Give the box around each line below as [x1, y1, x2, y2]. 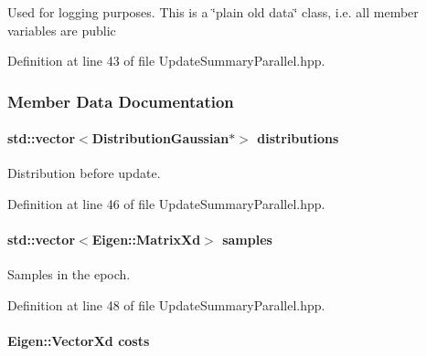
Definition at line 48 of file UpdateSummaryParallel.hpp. [7, 296, 325, 314]
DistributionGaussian [91, 129, 229, 148]
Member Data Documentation [7, 89, 234, 112]
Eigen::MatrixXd [91, 230, 201, 249]
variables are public [7, 20, 116, 39]
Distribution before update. [7, 163, 161, 183]
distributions [257, 129, 339, 148]
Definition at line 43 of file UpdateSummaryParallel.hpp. [7, 51, 325, 70]
